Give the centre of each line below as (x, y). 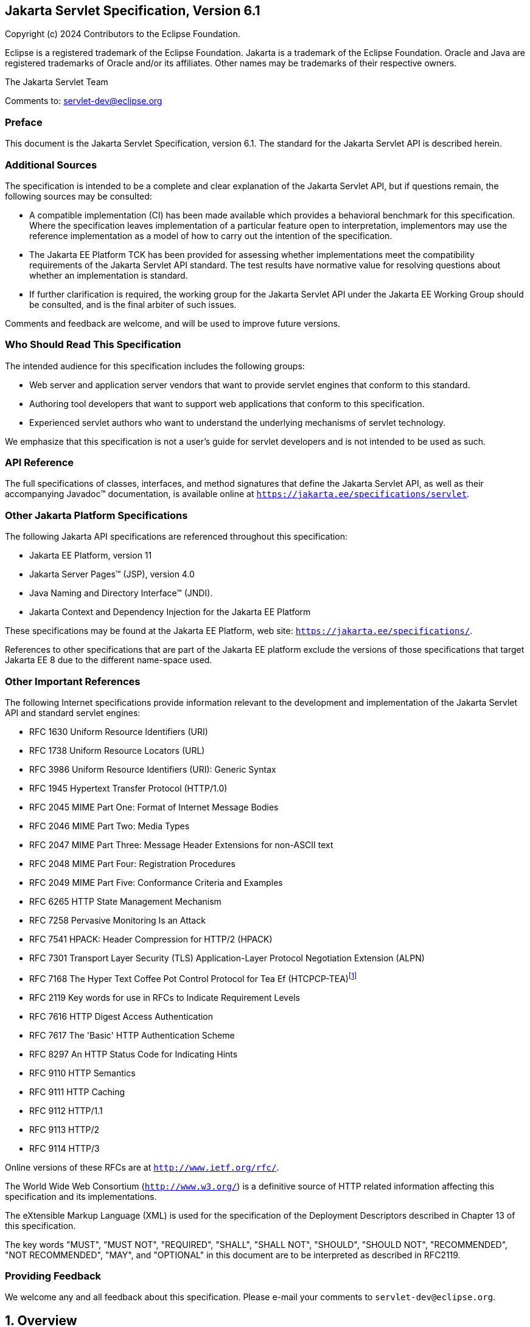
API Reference (40, 463)
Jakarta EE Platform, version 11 (91, 556)
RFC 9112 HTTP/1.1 (66, 1110)
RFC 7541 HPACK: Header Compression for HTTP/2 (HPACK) (151, 939)
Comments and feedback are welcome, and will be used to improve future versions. (173, 323)
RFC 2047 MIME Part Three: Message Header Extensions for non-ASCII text (181, 845)
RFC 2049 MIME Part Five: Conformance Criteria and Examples (156, 882)
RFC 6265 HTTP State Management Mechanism (125, 901)
